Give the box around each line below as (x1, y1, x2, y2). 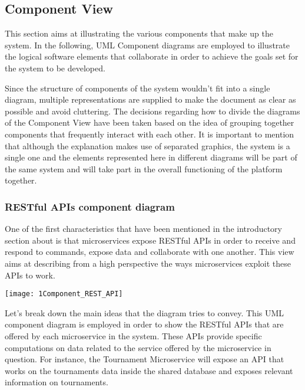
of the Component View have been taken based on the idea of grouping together (5, 116, 294, 129)
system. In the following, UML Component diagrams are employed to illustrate (5, 38, 290, 51)
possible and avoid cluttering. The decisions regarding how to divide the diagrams (5, 104, 300, 117)
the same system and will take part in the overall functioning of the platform (5, 162, 283, 175)
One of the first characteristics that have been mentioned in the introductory (5, 222, 282, 235)
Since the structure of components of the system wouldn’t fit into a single (5, 81, 270, 94)
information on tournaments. (5, 376, 108, 388)
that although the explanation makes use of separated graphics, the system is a (5, 139, 290, 152)
